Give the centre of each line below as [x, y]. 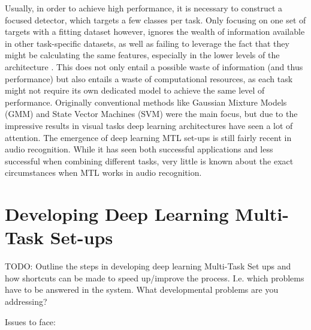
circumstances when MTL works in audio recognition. [103, 172]
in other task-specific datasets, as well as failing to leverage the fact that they [147, 43]
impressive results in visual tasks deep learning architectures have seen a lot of [149, 125]
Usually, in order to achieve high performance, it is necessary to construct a [144, 8]
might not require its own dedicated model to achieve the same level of [135, 90]
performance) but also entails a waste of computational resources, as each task [149, 78]
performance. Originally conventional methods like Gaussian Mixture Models [146, 102]
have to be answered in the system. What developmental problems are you [142, 289]
